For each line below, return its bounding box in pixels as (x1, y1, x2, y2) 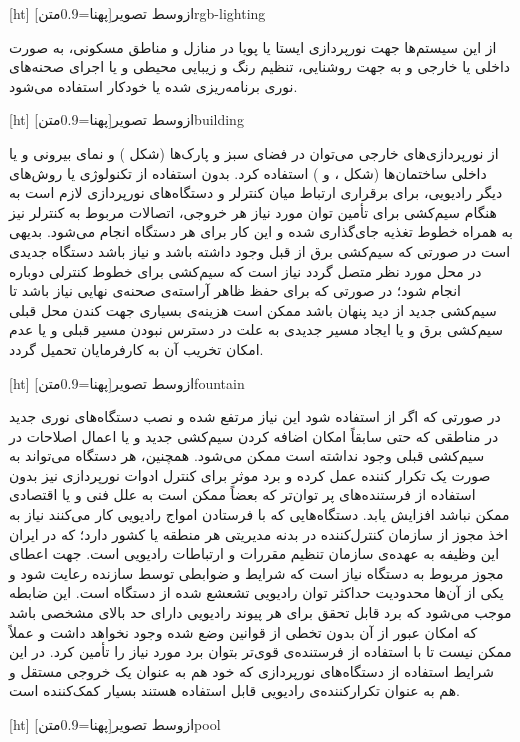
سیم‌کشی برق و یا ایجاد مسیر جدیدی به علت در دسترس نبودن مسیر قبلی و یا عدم (9, 319, 504, 340)
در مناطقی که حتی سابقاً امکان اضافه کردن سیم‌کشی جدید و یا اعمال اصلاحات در (9, 425, 499, 446)
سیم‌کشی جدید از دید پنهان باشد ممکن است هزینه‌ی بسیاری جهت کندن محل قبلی (9, 299, 497, 320)
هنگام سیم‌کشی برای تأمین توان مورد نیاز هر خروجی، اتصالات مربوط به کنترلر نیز (9, 201, 497, 222)
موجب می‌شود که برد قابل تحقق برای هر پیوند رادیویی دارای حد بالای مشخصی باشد (9, 602, 512, 623)
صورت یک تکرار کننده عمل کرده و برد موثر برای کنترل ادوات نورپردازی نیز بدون (9, 464, 491, 485)
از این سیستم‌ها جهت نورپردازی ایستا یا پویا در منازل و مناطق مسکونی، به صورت (9, 36, 497, 57)
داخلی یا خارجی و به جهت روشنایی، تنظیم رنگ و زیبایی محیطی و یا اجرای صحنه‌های (9, 56, 511, 77)
